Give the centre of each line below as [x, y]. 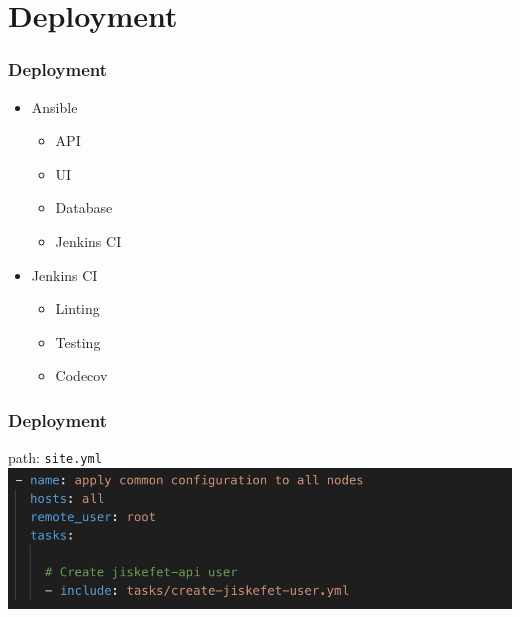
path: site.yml [55, 457]
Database [84, 207]
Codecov [81, 375]
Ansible [54, 106]
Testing [78, 341]
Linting [77, 308]
